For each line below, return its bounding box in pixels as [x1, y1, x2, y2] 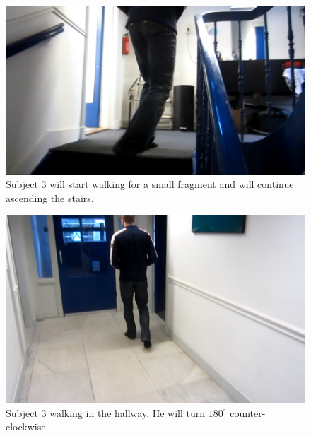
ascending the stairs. [6, 190, 94, 205]
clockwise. [6, 419, 49, 434]
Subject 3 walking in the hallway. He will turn [6, 405, 206, 420]
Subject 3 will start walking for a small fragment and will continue [6, 177, 294, 192]
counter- [230, 405, 266, 420]
